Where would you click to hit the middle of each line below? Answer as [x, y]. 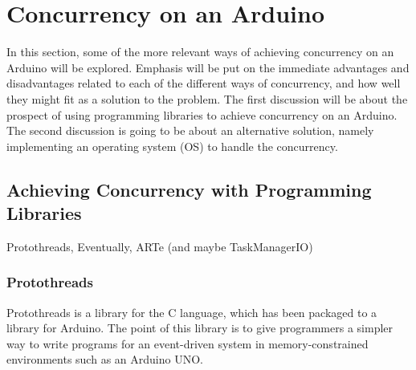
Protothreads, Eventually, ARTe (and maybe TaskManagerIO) [160, 246]
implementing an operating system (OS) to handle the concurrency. [172, 146]
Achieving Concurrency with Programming [189, 189]
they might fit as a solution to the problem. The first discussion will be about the [207, 98]
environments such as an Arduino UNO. [105, 359]
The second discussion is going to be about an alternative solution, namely [190, 130]
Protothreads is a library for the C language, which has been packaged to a [192, 312]
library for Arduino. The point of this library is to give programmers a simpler [200, 328]
